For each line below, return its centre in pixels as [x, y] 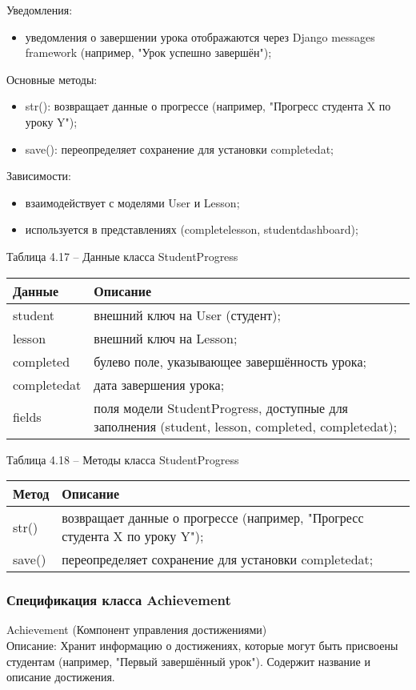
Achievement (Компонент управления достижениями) [137, 630]
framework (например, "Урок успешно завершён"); [148, 52]
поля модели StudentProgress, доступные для [221, 407]
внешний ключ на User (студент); [187, 315]
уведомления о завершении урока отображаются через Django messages [200, 36]
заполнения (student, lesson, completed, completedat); [246, 426]
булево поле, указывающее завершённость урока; [230, 361]
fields [27, 417]
